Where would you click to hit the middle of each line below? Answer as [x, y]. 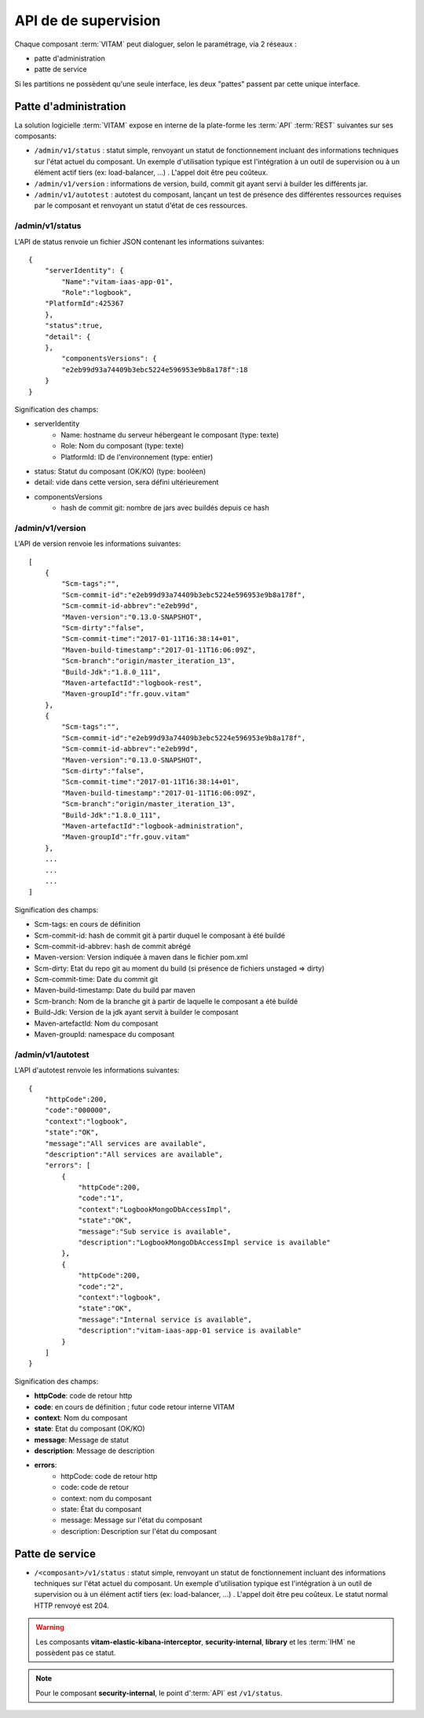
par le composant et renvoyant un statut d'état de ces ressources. [141, 205]
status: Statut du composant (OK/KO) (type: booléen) [120, 471]
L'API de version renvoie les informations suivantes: [98, 544]
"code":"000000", [78, 1110]
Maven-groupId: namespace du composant [104, 1034]
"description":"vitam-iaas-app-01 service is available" [190, 1331]
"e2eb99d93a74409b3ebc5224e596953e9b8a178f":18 [155, 369]
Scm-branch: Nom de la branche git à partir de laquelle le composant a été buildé [166, 1001]
